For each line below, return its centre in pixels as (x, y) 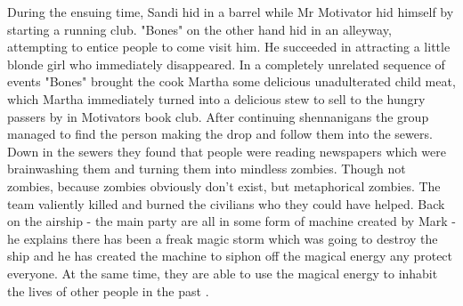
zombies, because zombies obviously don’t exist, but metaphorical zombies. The (224, 185)
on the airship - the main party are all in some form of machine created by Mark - (231, 221)
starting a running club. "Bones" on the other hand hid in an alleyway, (199, 29)
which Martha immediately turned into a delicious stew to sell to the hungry (216, 98)
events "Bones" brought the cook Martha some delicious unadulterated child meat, (231, 81)
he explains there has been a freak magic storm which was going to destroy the (223, 238)
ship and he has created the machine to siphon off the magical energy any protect (230, 256)
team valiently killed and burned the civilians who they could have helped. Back (226, 203)
